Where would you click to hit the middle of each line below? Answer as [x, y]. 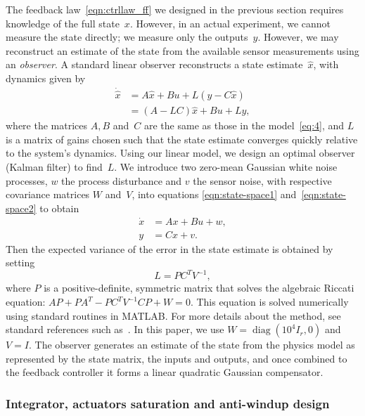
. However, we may [298, 37]
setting [20, 262]
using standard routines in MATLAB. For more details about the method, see [173, 315]
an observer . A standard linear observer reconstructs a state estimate [154, 64]
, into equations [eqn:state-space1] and [214, 194]
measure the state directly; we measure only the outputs [127, 37]
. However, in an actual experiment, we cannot [230, 23]
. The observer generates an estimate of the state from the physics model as [192, 345]
